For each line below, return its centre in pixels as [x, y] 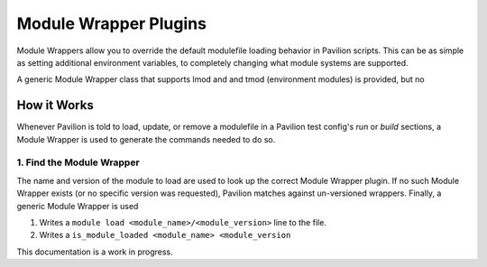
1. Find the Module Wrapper [78, 162]
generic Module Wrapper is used [78, 206]
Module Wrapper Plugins [112, 23]
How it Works [55, 105]
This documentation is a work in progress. [95, 252]
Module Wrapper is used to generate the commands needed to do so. [146, 139]
